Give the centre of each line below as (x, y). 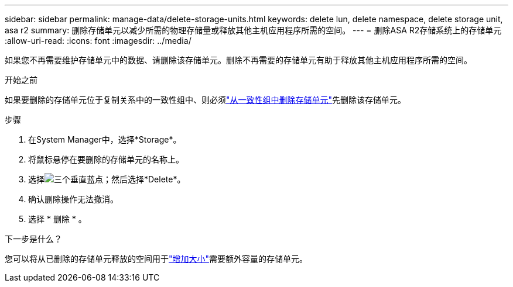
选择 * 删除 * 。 (57, 219)
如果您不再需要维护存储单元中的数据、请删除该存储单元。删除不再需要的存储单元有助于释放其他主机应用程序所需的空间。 (238, 60)
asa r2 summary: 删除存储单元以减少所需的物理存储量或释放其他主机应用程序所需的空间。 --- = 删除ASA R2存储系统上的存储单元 (253, 30)
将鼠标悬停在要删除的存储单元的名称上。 (106, 159)
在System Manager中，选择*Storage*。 (105, 139)
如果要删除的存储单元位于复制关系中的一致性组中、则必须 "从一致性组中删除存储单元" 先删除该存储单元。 (206, 100)
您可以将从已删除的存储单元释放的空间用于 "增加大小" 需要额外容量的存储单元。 (156, 259)
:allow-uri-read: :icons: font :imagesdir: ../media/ (98, 41)
